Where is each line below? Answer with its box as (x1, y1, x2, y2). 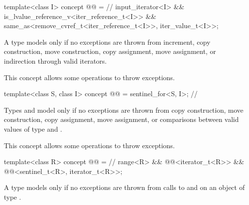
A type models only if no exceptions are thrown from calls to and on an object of (4, 182, 245, 192)
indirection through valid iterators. (4, 55, 107, 66)
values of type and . (4, 123, 62, 134)
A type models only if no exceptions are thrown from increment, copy (4, 36, 211, 47)
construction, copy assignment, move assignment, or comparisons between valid (4, 114, 239, 124)
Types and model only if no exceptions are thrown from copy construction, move (4, 104, 244, 115)
